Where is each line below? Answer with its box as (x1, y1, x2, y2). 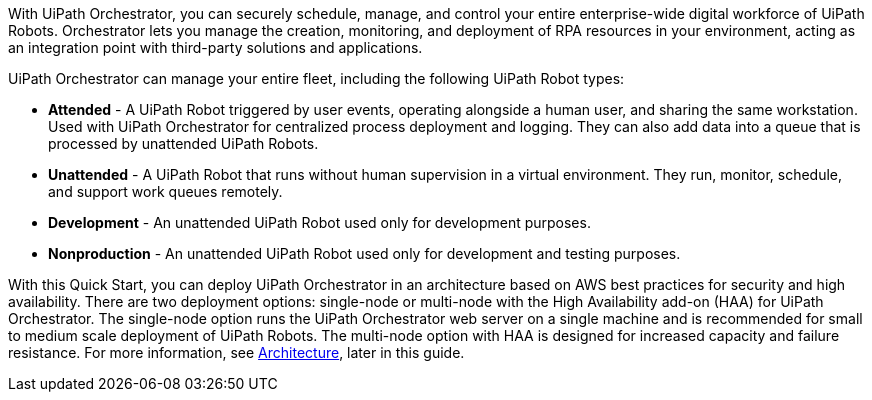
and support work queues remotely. (48, 183, 283, 200)
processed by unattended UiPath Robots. (48, 135, 319, 152)
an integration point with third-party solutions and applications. (8, 39, 423, 56)
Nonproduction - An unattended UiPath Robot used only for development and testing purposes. (48, 245, 681, 262)
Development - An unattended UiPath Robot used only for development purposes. (48, 214, 591, 231)
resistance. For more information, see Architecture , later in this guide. (8, 344, 465, 361)
